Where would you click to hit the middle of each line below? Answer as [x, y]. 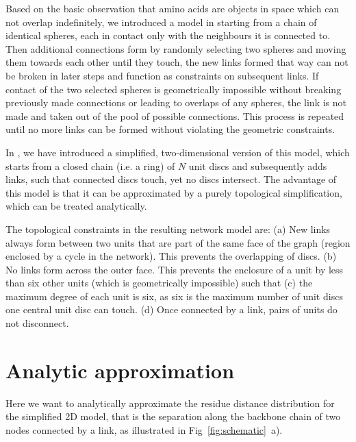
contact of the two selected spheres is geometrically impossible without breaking [174, 89]
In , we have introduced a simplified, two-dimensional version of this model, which [178, 152]
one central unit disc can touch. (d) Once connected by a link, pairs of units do [171, 309]
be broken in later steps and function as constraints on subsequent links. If [162, 75]
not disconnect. [37, 323]
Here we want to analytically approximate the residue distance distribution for [170, 403]
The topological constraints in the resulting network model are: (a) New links [168, 229]
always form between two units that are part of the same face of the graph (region [178, 242]
